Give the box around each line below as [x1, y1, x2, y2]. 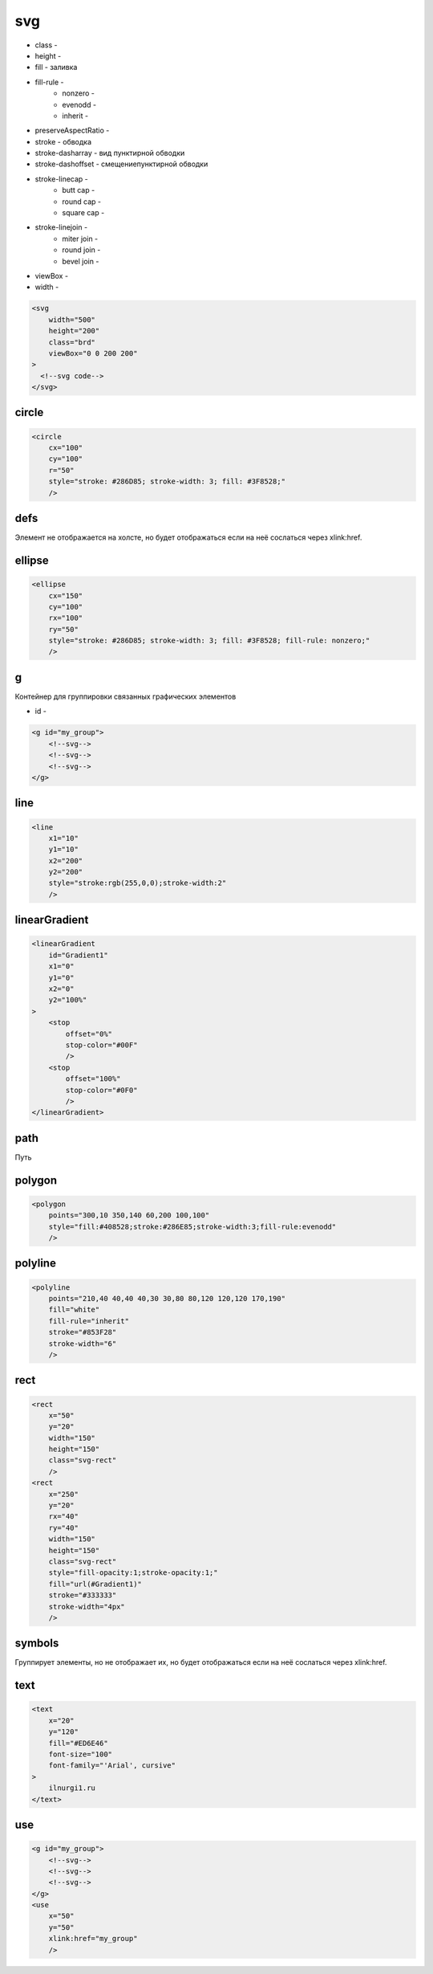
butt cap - [62, 186, 95, 195]
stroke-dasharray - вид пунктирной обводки [34, 149, 185, 158]
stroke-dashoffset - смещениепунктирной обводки [34, 159, 208, 169]
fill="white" [48, 1305, 100, 1315]
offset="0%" [65, 1029, 112, 1038]
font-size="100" [48, 1749, 112, 1759]
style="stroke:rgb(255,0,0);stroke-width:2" [48, 879, 227, 887]
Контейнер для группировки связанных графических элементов [14, 691, 237, 701]
